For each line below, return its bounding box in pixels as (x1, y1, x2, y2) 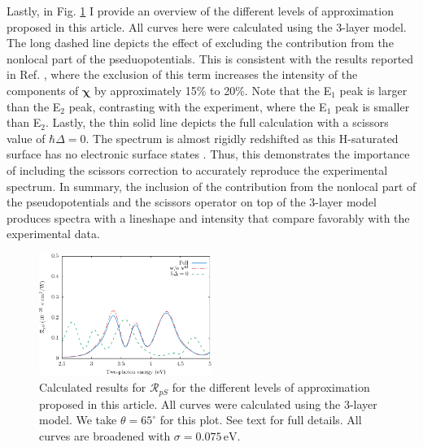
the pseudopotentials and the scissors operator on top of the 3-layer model (7, 193, 377, 210)
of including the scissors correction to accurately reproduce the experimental (7, 161, 388, 178)
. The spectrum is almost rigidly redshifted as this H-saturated (85, 129, 399, 146)
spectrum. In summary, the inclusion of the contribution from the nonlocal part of (7, 177, 416, 194)
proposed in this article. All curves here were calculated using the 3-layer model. (7, 18, 407, 35)
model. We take (39, 411, 117, 428)
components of (7, 81, 79, 98)
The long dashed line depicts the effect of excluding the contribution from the (7, 34, 394, 51)
